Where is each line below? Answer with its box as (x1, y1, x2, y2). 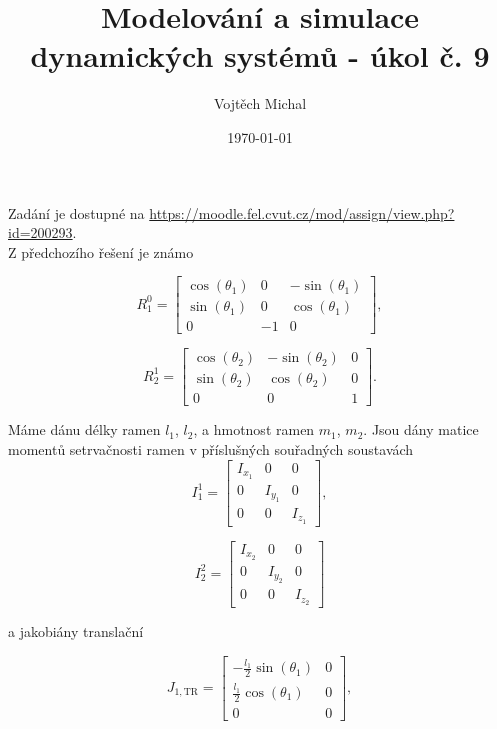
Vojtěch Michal (213, 93, 307, 114)
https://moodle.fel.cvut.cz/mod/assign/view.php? (149, 202, 455, 223)
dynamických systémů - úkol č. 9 (30, 35, 490, 76)
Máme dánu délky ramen (8, 419, 161, 440)
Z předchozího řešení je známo (8, 241, 194, 262)
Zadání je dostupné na (8, 202, 145, 223)
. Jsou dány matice (363, 419, 479, 440)
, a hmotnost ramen (193, 419, 315, 440)
